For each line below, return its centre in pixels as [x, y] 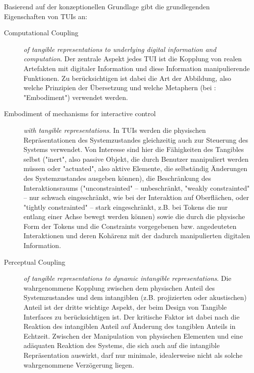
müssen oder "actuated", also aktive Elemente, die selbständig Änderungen [136, 168]
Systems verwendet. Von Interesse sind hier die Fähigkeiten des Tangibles [134, 149]
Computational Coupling [41, 33]
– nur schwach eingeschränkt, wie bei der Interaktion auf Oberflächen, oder [136, 197]
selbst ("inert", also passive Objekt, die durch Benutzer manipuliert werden [136, 159]
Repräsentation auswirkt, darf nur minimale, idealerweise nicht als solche [133, 355]
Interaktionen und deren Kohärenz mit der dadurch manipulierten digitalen [137, 236]
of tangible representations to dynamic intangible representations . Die [127, 278]
